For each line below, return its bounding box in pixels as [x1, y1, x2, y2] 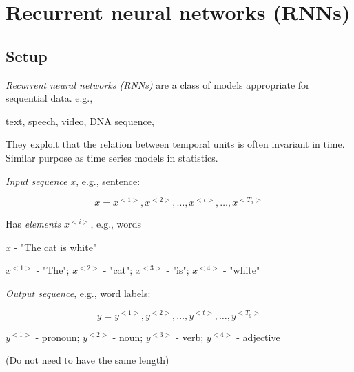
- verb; [176, 329, 204, 344]
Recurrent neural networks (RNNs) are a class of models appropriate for [6, 77, 310, 91]
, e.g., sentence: [76, 173, 140, 188]
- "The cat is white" [14, 239, 97, 254]
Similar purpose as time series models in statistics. [6, 150, 218, 164]
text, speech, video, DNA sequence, [6, 113, 154, 128]
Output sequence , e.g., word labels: [6, 286, 151, 300]
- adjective [236, 329, 280, 344]
